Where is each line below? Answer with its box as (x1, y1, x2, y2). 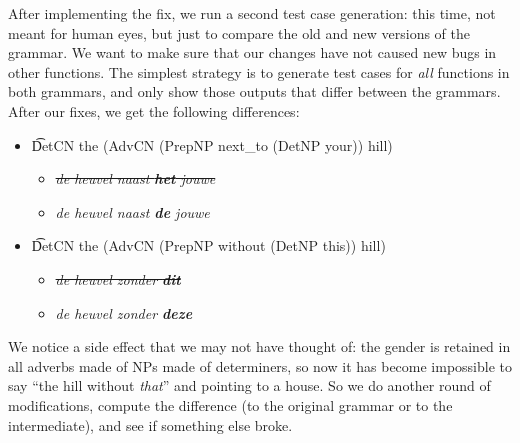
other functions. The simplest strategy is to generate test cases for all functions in (8, 61, 510, 82)
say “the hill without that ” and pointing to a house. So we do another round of (8, 375, 491, 396)
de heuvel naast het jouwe (55, 168, 216, 189)
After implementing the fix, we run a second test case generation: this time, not (8, 3, 496, 23)
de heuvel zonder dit (55, 268, 181, 289)
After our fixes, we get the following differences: (8, 100, 300, 121)
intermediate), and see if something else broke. (8, 414, 293, 435)
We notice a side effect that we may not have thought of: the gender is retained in (8, 336, 511, 357)
